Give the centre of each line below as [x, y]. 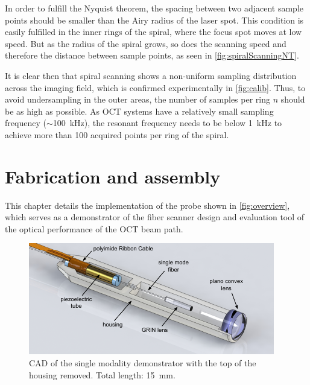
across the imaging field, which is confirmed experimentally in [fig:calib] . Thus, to [155, 87]
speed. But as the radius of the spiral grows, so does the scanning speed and [146, 43]
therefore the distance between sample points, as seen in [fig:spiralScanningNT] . [152, 55]
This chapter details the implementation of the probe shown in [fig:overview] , [147, 205]
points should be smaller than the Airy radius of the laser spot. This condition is [154, 20]
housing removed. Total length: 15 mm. [102, 374]
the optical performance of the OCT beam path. [94, 228]
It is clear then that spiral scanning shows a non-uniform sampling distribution [151, 75]
